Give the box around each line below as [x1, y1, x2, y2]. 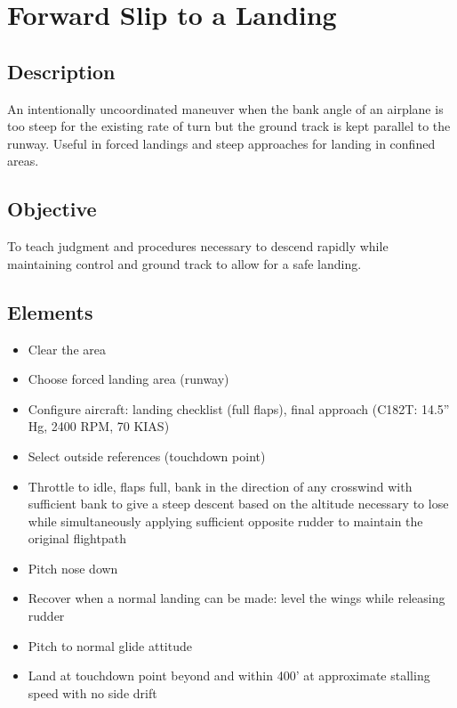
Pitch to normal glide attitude [28, 636, 192, 655]
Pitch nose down [28, 558, 118, 577]
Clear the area [28, 339, 106, 358]
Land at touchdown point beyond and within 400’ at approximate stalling [28, 666, 430, 685]
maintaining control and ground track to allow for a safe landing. [7, 254, 362, 273]
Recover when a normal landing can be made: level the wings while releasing [28, 589, 445, 607]
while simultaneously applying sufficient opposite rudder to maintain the [28, 511, 423, 530]
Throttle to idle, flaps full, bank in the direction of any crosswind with [28, 476, 413, 495]
